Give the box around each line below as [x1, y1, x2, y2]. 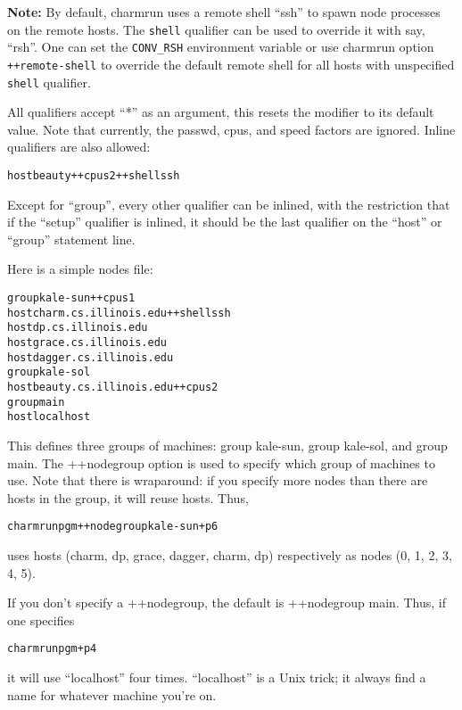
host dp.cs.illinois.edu [7, 321, 148, 334]
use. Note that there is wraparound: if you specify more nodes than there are [7, 471, 428, 490]
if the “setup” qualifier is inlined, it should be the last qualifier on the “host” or [7, 212, 442, 231]
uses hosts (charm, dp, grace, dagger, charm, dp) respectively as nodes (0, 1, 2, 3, [7, 545, 452, 564]
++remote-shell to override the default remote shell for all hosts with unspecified [7, 54, 455, 73]
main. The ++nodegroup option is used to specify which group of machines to [7, 453, 435, 472]
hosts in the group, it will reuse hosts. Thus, [7, 488, 249, 507]
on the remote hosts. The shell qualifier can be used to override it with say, [7, 20, 425, 38]
